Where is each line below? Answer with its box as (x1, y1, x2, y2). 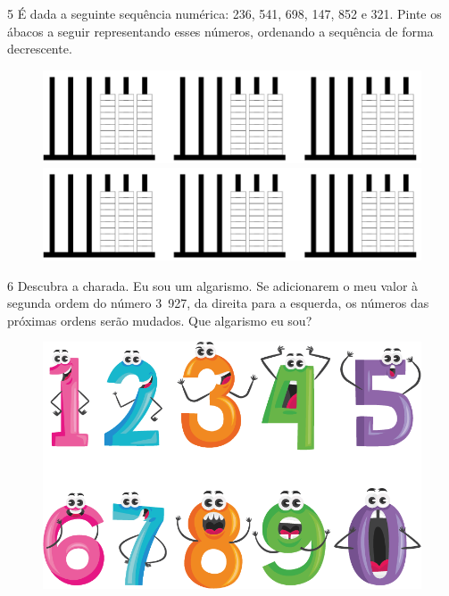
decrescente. (7, 39, 72, 58)
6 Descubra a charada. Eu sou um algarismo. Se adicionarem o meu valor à (7, 276, 419, 294)
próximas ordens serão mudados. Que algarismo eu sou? (7, 310, 312, 329)
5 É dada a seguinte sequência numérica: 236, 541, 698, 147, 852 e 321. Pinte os (7, 4, 442, 22)
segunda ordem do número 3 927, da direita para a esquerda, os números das (7, 294, 429, 312)
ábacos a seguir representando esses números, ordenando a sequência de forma (7, 21, 434, 40)
